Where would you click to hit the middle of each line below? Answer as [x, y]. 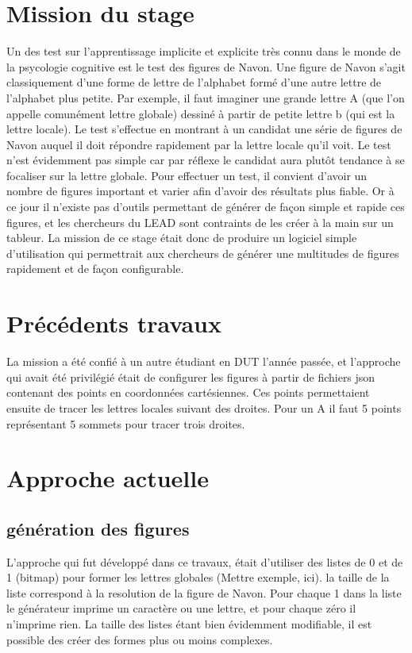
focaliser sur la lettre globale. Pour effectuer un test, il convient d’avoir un [187, 175]
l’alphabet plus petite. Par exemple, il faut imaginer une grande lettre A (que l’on [206, 97]
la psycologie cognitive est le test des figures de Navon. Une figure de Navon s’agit [206, 66]
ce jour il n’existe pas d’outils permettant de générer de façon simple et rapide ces [206, 207]
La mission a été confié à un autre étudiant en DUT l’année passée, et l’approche [204, 361]
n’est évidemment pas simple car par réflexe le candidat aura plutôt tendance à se [206, 160]
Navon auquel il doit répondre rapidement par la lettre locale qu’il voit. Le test [199, 144]
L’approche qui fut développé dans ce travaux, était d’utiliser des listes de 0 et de [205, 561]
